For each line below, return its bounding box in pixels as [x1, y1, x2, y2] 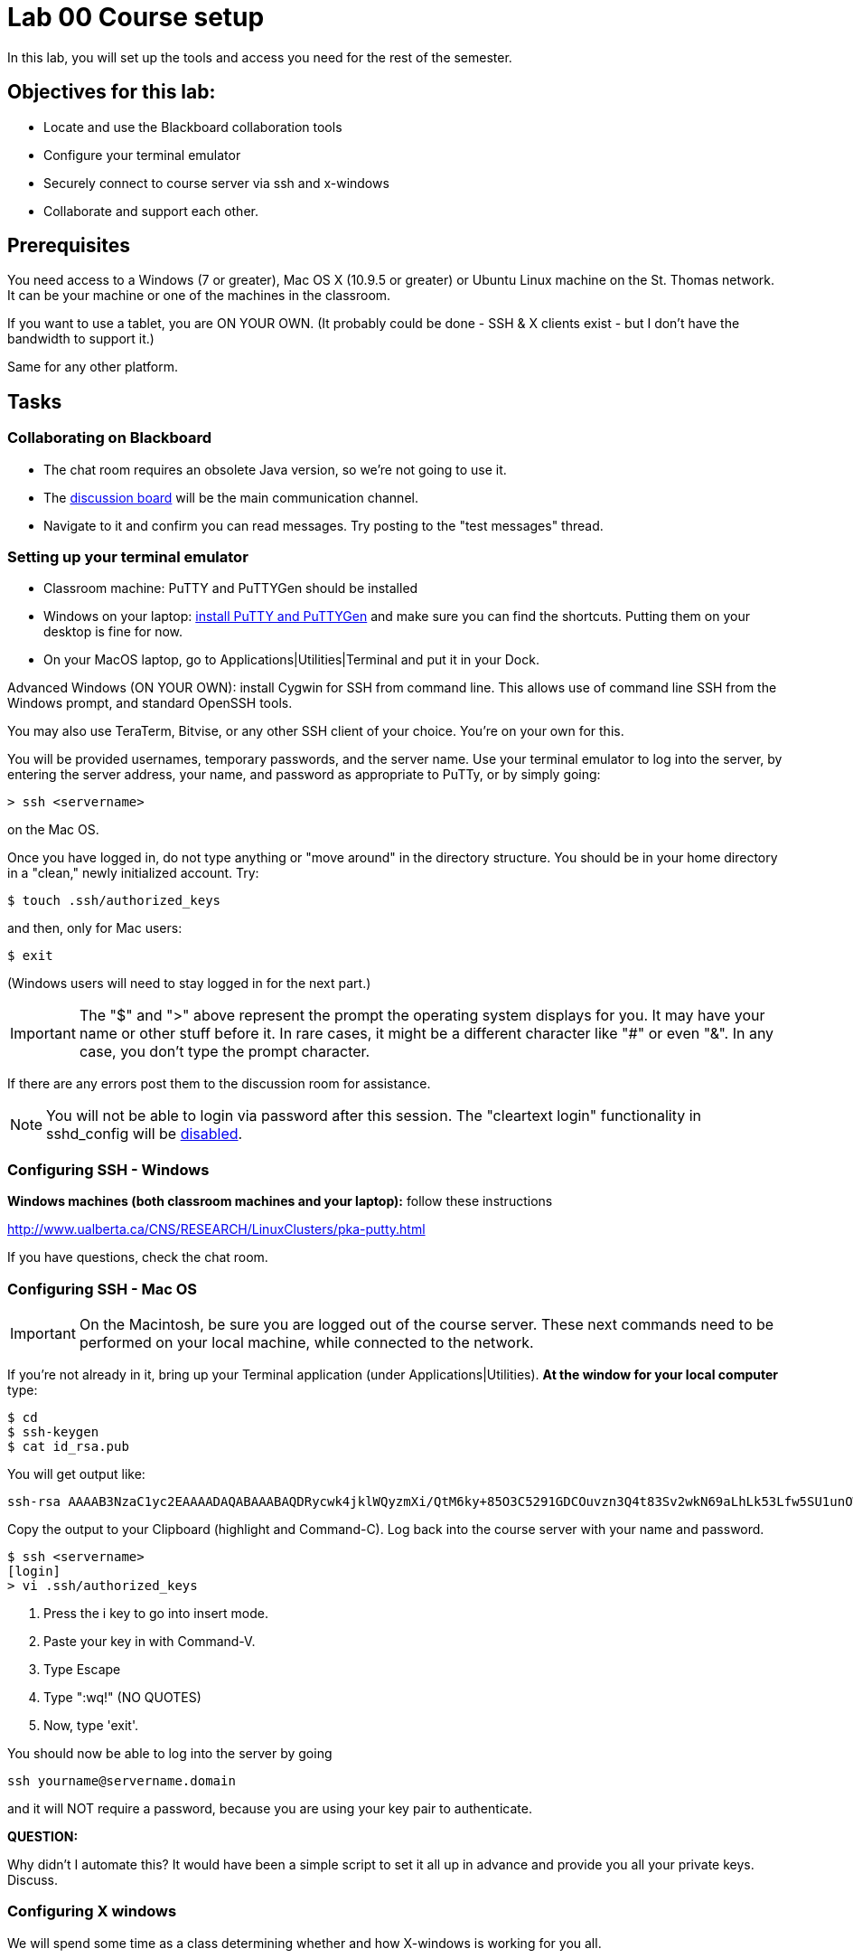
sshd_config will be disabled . [46, 1125, 243, 1144]
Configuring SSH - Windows [7, 1160, 210, 1179]
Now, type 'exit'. [43, 1717, 139, 1733]
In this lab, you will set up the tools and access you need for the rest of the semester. [7, 49, 512, 65]
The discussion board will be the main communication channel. [43, 489, 418, 505]
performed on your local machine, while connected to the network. [79, 1332, 534, 1351]
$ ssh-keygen [7, 1424, 99, 1439]
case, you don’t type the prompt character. [79, 1042, 370, 1061]
